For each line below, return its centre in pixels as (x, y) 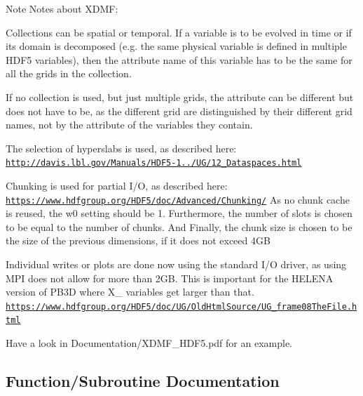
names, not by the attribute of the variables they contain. (129, 125)
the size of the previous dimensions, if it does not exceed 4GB (138, 240)
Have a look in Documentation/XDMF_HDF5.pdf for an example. (149, 343)
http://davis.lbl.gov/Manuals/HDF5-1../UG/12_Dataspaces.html (154, 163)
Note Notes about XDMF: (62, 8)
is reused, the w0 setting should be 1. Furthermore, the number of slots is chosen (179, 213)
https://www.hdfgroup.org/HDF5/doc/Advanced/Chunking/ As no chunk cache (178, 199)
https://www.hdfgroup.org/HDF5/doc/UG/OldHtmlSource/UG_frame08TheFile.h (181, 306)
